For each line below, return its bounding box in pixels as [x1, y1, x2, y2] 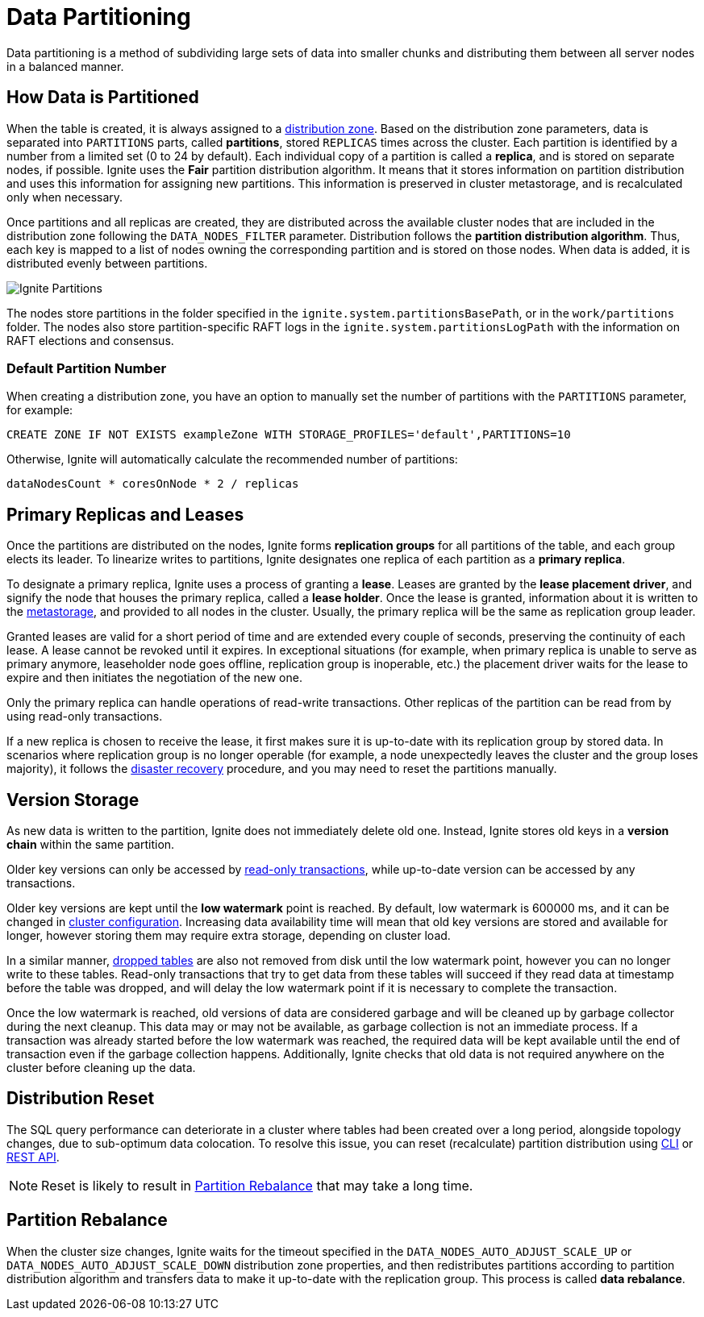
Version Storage [6, 789, 140, 810]
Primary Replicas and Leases [6, 504, 244, 525]
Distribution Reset [6, 1088, 155, 1109]
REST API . [6, 1149, 60, 1164]
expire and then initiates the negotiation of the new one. [6, 671, 302, 685]
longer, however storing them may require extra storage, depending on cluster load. [6, 929, 451, 943]
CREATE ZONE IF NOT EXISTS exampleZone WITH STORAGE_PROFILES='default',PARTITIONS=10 [6, 428, 571, 442]
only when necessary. [6, 189, 123, 204]
